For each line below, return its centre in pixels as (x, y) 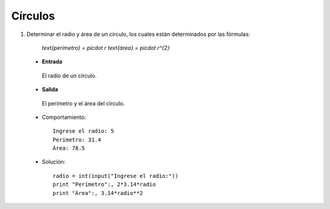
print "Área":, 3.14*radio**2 (98, 193)
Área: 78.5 (69, 148)
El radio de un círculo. (69, 76)
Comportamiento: (64, 117)
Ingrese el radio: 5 (83, 131)
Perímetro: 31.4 (77, 140)
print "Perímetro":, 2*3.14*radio (104, 185)
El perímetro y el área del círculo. (83, 103)
